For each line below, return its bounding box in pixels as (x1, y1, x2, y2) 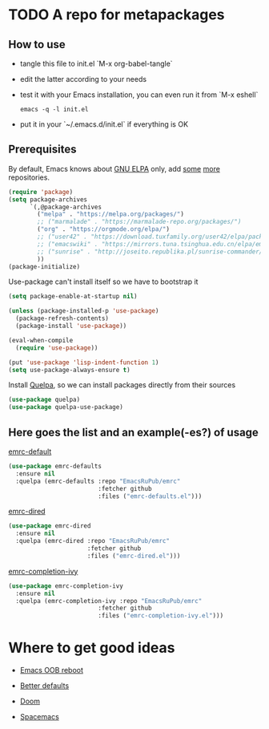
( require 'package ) (8, 188, 74, 196)
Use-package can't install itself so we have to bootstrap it (8, 277, 199, 286)
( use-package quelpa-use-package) (8, 403, 124, 411)
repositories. (8, 172, 50, 182)
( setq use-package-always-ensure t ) (8, 366, 130, 374)
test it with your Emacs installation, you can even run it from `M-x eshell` (19, 90, 259, 99)
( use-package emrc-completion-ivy (8, 581, 124, 590)
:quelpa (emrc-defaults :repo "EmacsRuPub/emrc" (15, 477, 181, 485)
